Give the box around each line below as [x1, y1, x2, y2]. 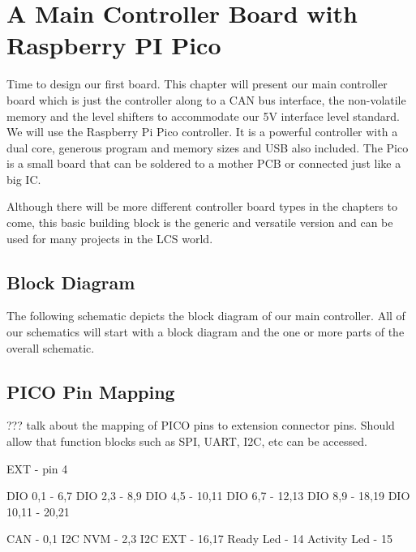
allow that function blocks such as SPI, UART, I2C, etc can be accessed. [6, 433, 367, 450]
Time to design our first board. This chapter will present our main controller [6, 75, 388, 92]
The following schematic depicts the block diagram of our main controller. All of [6, 307, 405, 324]
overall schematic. [6, 339, 95, 356]
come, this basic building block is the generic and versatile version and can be [6, 214, 393, 231]
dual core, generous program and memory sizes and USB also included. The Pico [6, 139, 409, 156]
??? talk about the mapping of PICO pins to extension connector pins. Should [6, 417, 395, 434]
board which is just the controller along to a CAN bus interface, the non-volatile [6, 91, 406, 108]
